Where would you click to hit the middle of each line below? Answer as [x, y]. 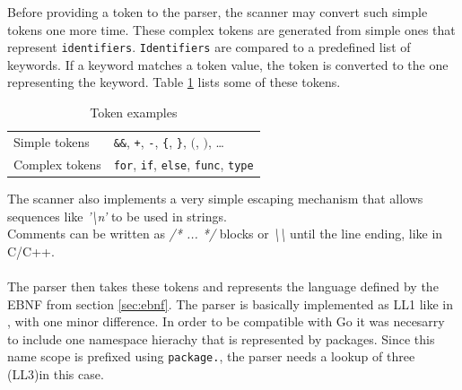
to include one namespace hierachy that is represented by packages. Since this [221, 338]
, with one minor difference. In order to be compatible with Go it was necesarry [226, 321]
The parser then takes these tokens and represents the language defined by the [223, 286]
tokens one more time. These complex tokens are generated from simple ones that [231, 29]
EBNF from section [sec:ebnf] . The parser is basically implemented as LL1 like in [230, 303]
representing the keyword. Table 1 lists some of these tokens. [174, 82]
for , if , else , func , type [183, 164]
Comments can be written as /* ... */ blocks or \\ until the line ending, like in [225, 234]
